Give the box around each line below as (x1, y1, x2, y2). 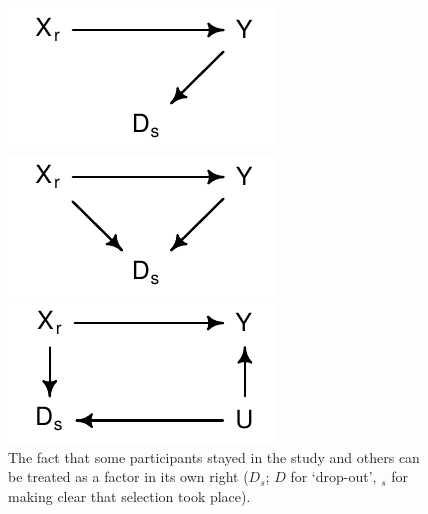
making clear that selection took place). (8, 485, 251, 506)
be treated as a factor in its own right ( (8, 466, 249, 487)
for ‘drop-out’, (290, 466, 377, 487)
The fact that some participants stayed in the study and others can (8, 446, 420, 467)
